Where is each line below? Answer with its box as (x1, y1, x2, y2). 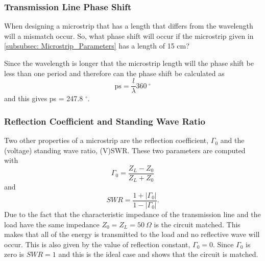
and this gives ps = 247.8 (4, 93, 83, 104)
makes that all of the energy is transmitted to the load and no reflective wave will (4, 229, 260, 240)
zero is (4, 249, 24, 259)
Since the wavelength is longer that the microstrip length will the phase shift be (4, 58, 254, 68)
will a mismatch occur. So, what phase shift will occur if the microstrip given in (4, 30, 254, 41)
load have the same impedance (4, 219, 100, 229)
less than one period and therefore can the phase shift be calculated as (4, 67, 225, 78)
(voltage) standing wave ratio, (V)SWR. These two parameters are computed (4, 145, 246, 155)
